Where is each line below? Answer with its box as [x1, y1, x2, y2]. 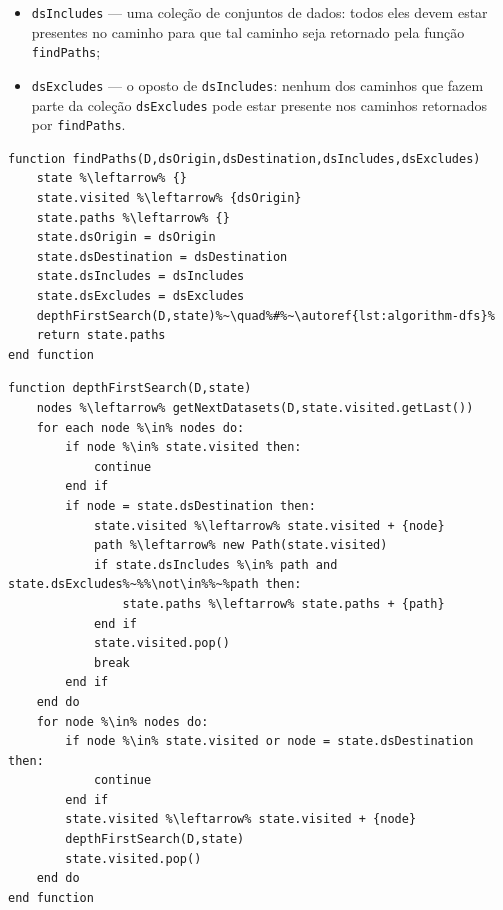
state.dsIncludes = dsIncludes [36, 269, 245, 284]
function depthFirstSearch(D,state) [8, 381, 252, 396]
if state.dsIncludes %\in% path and [93, 557, 338, 572]
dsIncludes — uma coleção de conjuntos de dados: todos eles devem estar [31, 2, 488, 22]
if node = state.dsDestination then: [65, 498, 316, 513]
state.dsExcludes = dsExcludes [36, 289, 245, 304]
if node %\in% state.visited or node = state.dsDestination [65, 734, 474, 749]
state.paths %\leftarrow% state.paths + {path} [122, 596, 445, 611]
